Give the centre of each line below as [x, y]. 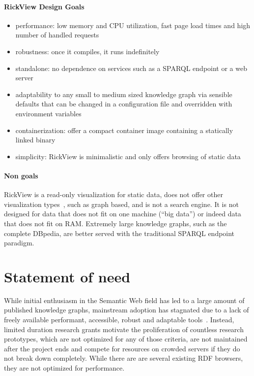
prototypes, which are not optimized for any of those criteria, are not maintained [126, 339]
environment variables [48, 113]
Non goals [21, 175]
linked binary [35, 140]
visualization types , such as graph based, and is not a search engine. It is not [121, 204]
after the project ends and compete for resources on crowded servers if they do [122, 348]
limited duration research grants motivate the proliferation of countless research [124, 329]
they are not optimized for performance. [64, 367]
